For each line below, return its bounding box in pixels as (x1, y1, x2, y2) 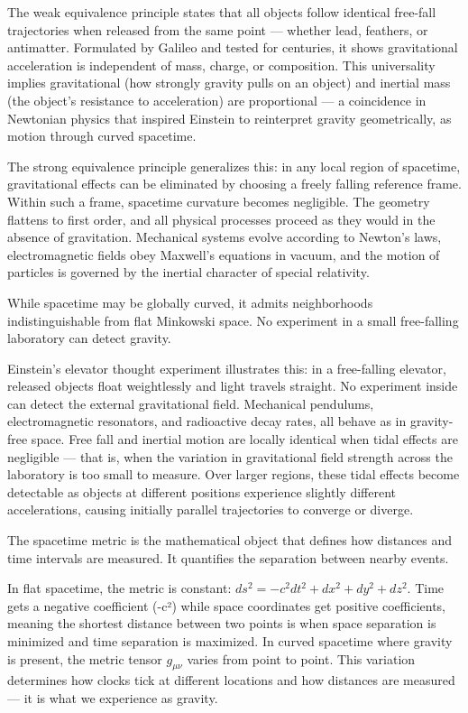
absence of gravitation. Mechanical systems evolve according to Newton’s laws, (7, 227, 442, 246)
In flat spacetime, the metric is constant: (7, 579, 232, 597)
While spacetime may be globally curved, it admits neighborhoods (7, 292, 373, 311)
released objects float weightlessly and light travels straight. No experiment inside (7, 376, 458, 395)
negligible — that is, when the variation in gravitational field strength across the (7, 447, 453, 466)
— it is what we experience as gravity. (7, 688, 218, 707)
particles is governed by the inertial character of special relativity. (7, 263, 370, 282)
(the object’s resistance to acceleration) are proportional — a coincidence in (7, 90, 427, 109)
